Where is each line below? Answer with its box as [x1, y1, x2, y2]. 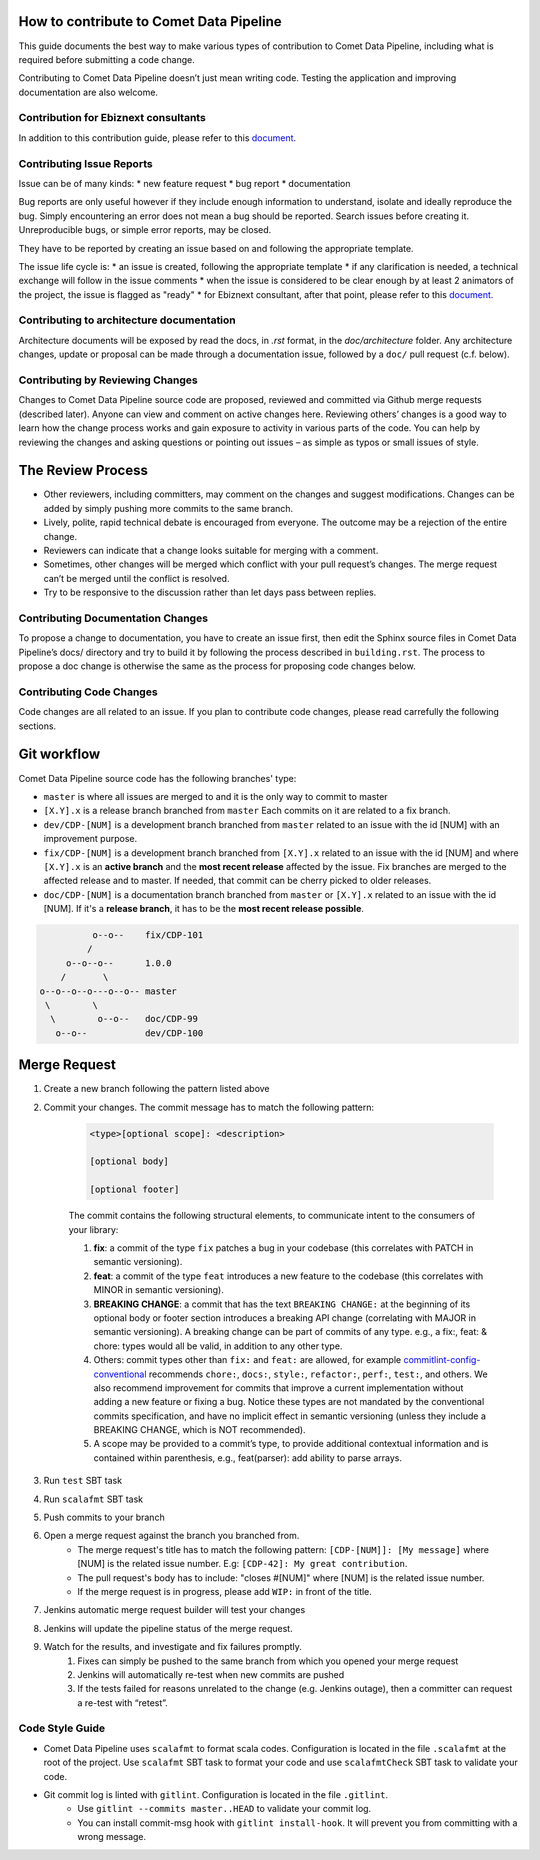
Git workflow [18, 746, 101, 763]
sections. [18, 720, 57, 732]
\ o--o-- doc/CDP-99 [50, 1013, 199, 1025]
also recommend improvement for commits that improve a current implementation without [93, 1381, 464, 1394]
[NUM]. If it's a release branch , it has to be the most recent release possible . [43, 903, 365, 915]
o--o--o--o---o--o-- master [39, 985, 177, 997]
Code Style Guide [18, 1721, 106, 1735]
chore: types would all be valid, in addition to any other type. [93, 1340, 343, 1352]
